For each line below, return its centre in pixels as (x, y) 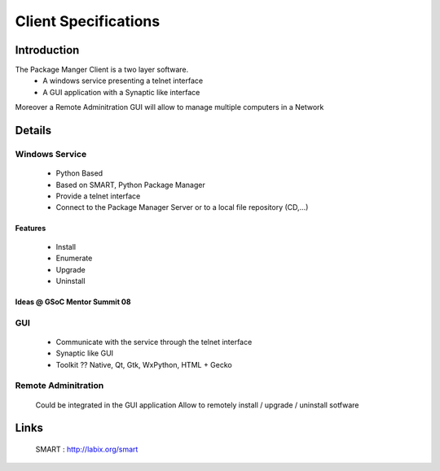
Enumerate (74, 258)
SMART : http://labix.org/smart (87, 449)
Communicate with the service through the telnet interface (154, 342)
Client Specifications (88, 21)
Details (33, 131)
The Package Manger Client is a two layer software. (102, 70)
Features (31, 229)
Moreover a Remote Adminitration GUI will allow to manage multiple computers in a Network (169, 107)
